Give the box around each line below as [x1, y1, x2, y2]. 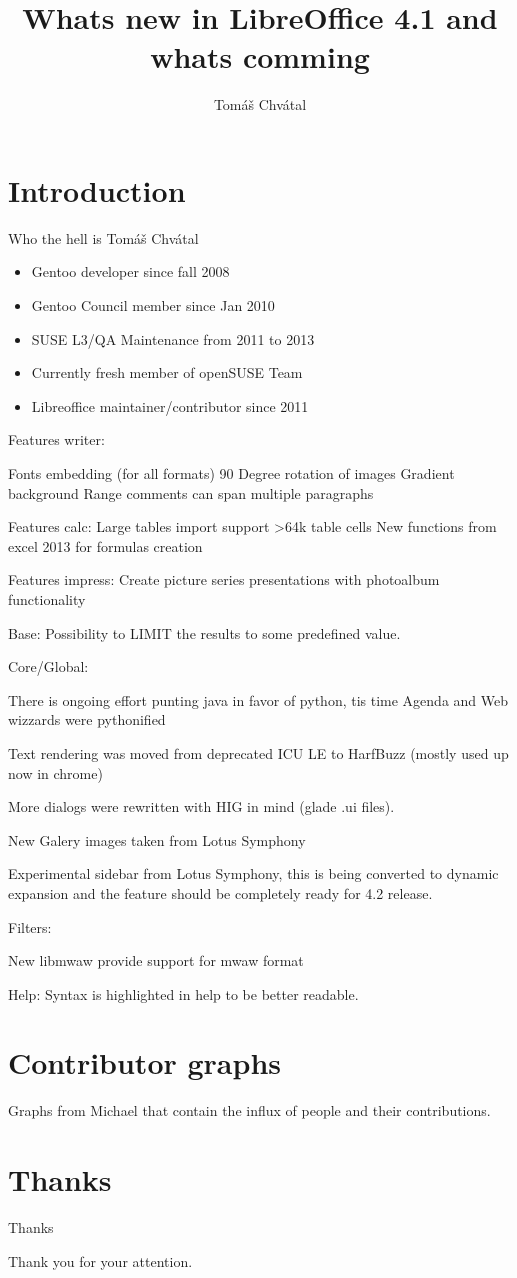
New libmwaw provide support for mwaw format [8, 950, 304, 971]
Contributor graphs [8, 1042, 282, 1083]
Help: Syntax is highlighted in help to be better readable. [8, 983, 359, 1004]
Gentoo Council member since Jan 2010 [31, 295, 275, 316]
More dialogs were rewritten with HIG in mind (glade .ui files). [8, 796, 395, 817]
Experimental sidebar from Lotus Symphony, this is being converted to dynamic [8, 863, 499, 884]
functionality [8, 588, 86, 609]
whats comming [150, 36, 370, 77]
